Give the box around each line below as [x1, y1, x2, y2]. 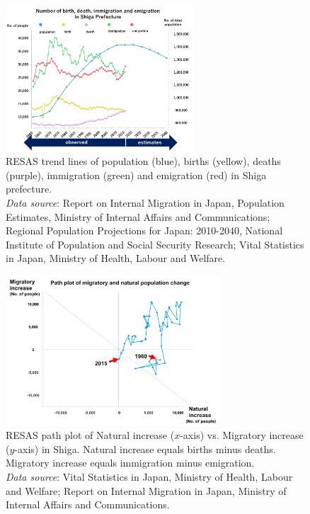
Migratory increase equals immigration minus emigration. [6, 455, 255, 470]
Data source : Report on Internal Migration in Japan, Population [6, 195, 285, 210]
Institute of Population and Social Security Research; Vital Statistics [6, 236, 304, 251]
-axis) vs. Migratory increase [180, 428, 304, 442]
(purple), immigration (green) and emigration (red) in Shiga [6, 167, 267, 182]
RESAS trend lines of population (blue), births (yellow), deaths [6, 154, 281, 169]
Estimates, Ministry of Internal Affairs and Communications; [6, 209, 270, 224]
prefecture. [6, 181, 52, 196]
